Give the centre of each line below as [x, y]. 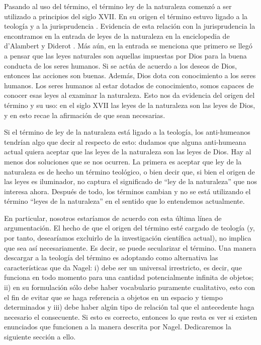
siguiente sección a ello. [40, 336]
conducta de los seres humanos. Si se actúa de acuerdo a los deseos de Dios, [120, 65]
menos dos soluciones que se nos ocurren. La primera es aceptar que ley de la [123, 161]
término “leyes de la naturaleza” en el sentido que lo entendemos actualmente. [124, 201]
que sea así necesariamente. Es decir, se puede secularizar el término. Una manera [130, 247]
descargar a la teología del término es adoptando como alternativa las [111, 257]
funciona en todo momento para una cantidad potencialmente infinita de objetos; [129, 277]
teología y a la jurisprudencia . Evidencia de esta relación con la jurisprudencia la [130, 26]
